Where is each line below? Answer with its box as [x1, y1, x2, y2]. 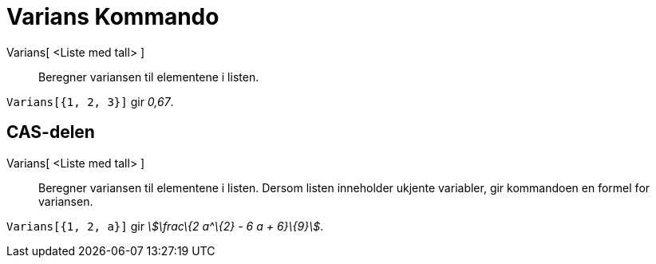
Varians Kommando [6, 3, 219, 30]
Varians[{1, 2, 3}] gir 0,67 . [6, 94, 174, 108]
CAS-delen [6, 122, 95, 143]
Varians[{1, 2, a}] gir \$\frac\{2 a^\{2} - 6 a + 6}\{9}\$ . [6, 219, 324, 233]
